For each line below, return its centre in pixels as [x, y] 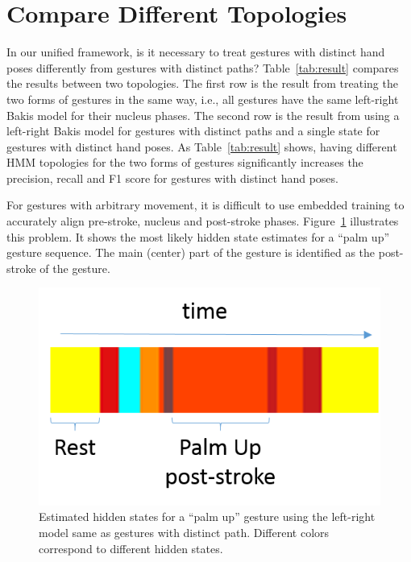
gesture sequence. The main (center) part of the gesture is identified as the [191, 252]
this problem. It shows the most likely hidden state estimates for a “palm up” [198, 236]
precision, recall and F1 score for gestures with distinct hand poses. [172, 178]
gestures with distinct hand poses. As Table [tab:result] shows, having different [202, 146]
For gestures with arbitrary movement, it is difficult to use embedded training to [205, 205]
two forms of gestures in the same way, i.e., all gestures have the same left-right [203, 99]
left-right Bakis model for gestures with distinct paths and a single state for [193, 131]
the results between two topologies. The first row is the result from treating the [202, 83]
